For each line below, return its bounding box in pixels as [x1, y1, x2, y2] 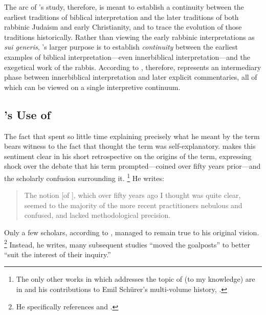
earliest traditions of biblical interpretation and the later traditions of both [4, 11, 239, 22]
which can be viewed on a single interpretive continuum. [4, 81, 181, 92]
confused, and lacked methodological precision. [24, 210, 171, 220]
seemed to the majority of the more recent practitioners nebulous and [24, 199, 242, 210]
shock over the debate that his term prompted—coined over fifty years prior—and [4, 161, 261, 171]
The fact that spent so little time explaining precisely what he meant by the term [4, 130, 260, 141]
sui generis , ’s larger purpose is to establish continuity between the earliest [4, 41, 238, 52]
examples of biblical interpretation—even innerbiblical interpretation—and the [4, 51, 251, 62]
